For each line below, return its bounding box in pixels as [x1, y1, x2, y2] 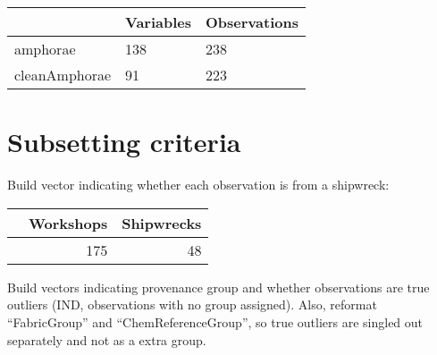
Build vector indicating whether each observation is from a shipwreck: [7, 175, 390, 194]
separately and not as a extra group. [7, 330, 206, 349]
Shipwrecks [122, 212, 202, 233]
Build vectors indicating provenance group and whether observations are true [7, 277, 430, 296]
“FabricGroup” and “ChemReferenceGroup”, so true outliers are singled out [7, 312, 424, 331]
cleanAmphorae [14, 64, 112, 85]
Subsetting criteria [7, 123, 241, 160]
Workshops [29, 212, 108, 233]
